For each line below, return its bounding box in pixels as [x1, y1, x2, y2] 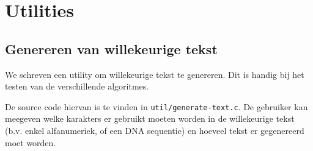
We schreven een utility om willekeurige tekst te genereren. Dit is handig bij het [5, 68, 304, 80]
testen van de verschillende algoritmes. [5, 80, 149, 93]
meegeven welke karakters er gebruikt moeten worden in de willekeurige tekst [5, 112, 295, 125]
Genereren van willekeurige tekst [5, 39, 218, 58]
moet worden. [5, 136, 56, 149]
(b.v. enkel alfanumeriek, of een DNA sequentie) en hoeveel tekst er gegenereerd [5, 124, 304, 137]
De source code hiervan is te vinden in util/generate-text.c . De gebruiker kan [5, 100, 308, 113]
